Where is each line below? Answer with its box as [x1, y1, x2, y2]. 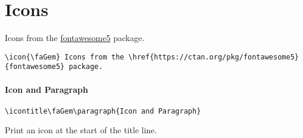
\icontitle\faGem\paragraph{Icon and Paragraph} [5, 106, 201, 115]
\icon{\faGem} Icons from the [5, 52, 124, 61]
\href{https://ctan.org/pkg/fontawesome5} [128, 52, 299, 61]
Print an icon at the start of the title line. [5, 124, 157, 136]
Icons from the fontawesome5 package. [5, 32, 145, 44]
